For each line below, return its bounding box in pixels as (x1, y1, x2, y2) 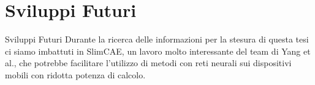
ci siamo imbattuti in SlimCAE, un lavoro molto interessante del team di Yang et (5, 44, 311, 57)
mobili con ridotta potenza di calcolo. (5, 68, 146, 81)
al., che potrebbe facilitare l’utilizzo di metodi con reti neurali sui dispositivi (5, 56, 292, 69)
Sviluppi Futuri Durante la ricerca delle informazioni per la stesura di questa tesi (5, 33, 309, 46)
